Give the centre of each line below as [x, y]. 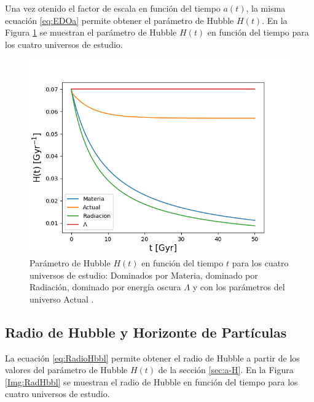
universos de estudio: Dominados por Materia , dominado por [144, 275]
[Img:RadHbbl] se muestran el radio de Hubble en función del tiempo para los [151, 381]
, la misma [266, 8]
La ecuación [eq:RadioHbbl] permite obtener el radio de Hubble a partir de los [152, 358]
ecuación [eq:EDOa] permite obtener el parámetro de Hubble [120, 20]
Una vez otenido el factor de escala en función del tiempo [113, 8]
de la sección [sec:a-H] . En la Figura [226, 370]
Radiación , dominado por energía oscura [105, 287]
